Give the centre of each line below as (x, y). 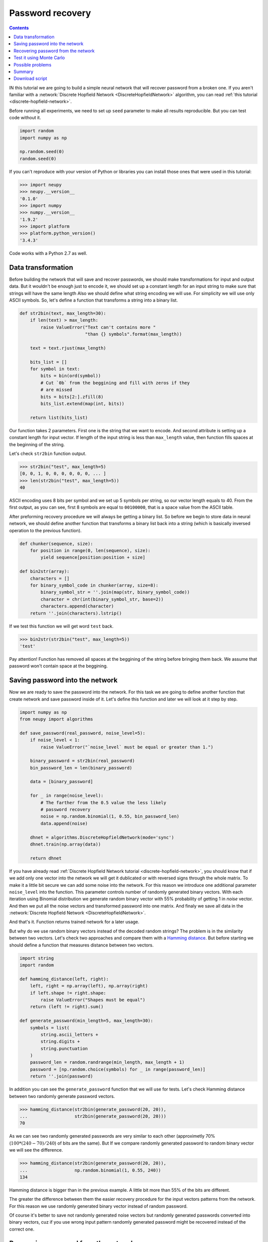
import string (37, 958)
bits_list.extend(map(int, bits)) (82, 404)
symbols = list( (50, 1028)
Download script (30, 78)
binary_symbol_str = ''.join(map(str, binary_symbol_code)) (115, 592)
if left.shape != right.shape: (68, 993)
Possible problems (33, 65)
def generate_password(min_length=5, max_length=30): (86, 1021)
